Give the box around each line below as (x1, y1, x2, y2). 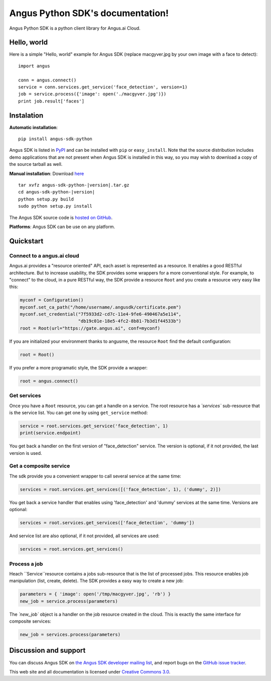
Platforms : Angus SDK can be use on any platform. (9, 224, 115, 230)
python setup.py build (18, 196, 74, 202)
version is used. (9, 450, 42, 456)
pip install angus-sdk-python (18, 136, 93, 142)
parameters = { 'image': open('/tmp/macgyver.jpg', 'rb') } (20, 591, 171, 597)
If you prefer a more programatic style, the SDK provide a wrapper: (9, 364, 148, 370)
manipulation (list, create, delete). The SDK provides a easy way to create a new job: (9, 578, 184, 584)
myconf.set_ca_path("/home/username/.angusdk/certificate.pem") (20, 304, 182, 310)
